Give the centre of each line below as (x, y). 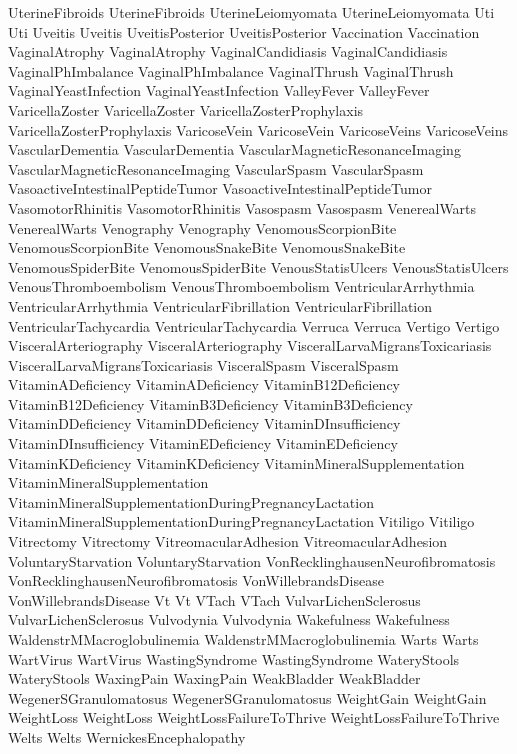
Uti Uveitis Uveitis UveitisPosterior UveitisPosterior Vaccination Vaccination (244, 31)
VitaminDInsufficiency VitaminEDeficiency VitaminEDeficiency (203, 443)
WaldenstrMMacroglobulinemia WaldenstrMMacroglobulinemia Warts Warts (243, 639)
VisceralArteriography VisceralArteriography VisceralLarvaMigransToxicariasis (250, 345)
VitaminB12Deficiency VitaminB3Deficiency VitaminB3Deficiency (210, 403)
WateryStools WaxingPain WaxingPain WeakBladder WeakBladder (214, 678)
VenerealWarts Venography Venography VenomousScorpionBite (202, 227)
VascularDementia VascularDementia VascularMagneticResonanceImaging (234, 149)
